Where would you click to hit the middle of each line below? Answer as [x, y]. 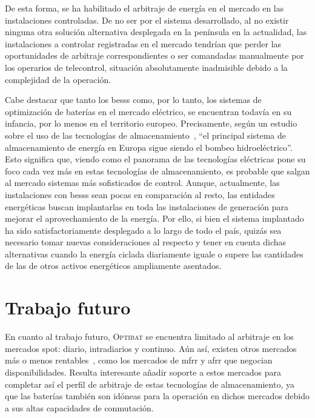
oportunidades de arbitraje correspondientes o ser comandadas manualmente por [154, 55]
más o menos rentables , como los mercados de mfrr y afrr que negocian [139, 360]
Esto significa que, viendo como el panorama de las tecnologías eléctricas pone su [155, 159]
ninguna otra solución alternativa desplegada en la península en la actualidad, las [156, 32]
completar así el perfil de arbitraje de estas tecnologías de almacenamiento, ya [150, 384]
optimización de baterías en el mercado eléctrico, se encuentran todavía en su [148, 111]
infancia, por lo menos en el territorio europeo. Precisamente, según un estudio [151, 123]
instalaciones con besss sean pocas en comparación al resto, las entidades [140, 194]
